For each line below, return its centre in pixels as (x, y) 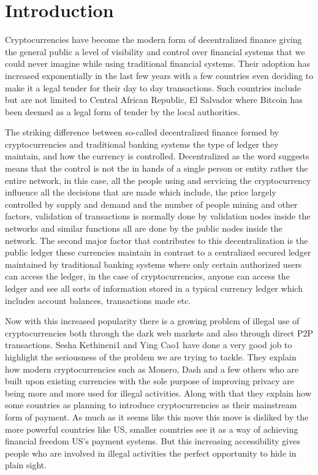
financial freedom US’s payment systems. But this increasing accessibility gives (153, 441)
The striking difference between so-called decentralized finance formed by (142, 132)
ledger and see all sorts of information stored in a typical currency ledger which (154, 288)
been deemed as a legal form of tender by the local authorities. (123, 111)
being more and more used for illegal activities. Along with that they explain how (158, 393)
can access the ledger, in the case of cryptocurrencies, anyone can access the (147, 276)
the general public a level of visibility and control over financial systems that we (155, 51)
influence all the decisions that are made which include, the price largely (141, 192)
